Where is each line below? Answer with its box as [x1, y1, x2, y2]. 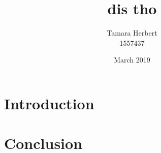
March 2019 [114, 54, 150, 65]
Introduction [4, 93, 94, 113]
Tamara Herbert [107, 27, 157, 38]
